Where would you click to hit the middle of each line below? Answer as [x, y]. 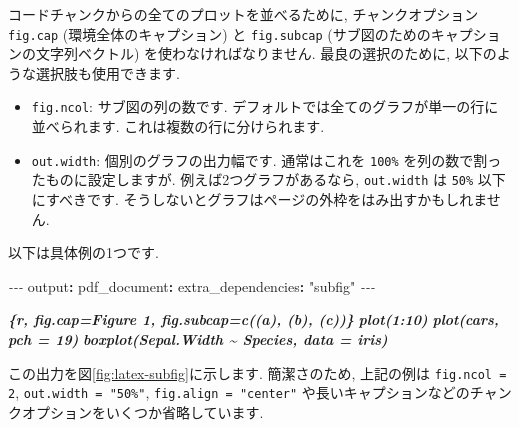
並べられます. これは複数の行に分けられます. [178, 126]
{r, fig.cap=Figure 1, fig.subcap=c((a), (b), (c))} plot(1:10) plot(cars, [253, 319]
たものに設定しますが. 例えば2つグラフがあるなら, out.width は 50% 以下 [268, 179]
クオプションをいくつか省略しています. [136, 411]
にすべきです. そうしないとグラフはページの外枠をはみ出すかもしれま [259, 199]
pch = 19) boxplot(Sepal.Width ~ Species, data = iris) [198, 338]
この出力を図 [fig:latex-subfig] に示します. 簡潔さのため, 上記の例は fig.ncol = [257, 372]
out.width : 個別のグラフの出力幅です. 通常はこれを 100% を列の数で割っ [266, 159]
